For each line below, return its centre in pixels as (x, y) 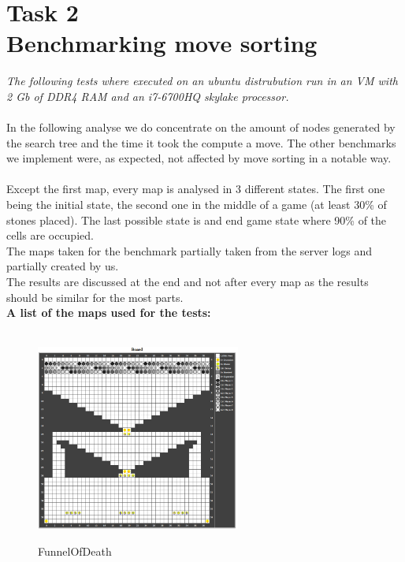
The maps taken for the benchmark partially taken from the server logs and (189, 250)
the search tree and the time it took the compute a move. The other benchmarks (201, 142)
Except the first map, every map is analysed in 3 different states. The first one (196, 189)
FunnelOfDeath (75, 551)
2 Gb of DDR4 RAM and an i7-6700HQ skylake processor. (148, 96)
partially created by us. (63, 266)
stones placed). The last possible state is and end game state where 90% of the (197, 220)
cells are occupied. (50, 235)
